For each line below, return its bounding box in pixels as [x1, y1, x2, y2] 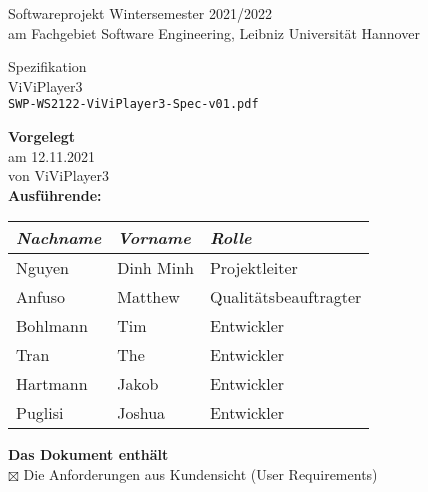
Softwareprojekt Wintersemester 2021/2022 [8, 3, 272, 23]
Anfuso [16, 285, 65, 309]
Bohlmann [16, 314, 88, 338]
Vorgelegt [8, 126, 76, 147]
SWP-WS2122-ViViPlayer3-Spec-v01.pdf [8, 97, 259, 112]
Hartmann [16, 372, 88, 396]
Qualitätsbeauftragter [209, 285, 362, 309]
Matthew [117, 285, 180, 309]
